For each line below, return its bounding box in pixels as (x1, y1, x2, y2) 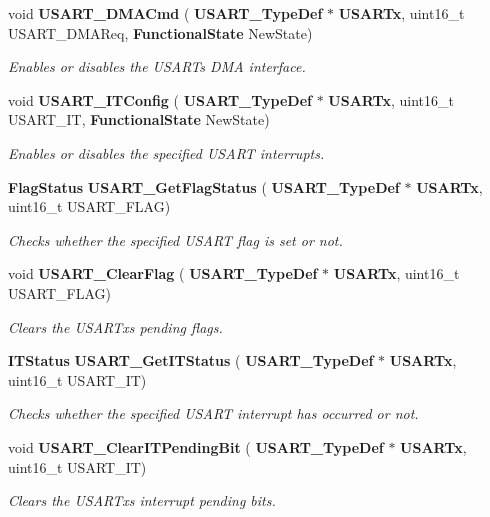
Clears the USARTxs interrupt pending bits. (8, 490, 276, 511)
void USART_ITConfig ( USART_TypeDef (8, 89, 312, 110)
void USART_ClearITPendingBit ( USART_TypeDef (8, 436, 384, 457)
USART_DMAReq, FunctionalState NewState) (8, 22, 313, 43)
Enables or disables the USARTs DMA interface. (8, 56, 306, 77)
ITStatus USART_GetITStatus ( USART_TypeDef (8, 350, 374, 371)
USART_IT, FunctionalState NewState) (8, 109, 270, 130)
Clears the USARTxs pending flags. (8, 316, 223, 337)
